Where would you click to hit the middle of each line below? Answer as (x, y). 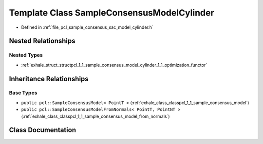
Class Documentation (43, 130)
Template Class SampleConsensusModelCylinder (112, 13)
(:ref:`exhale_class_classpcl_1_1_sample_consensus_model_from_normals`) (95, 116)
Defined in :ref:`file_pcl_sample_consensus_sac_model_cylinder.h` (87, 27)
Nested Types (26, 55)
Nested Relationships (42, 41)
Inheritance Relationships (49, 79)
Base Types (23, 93)
